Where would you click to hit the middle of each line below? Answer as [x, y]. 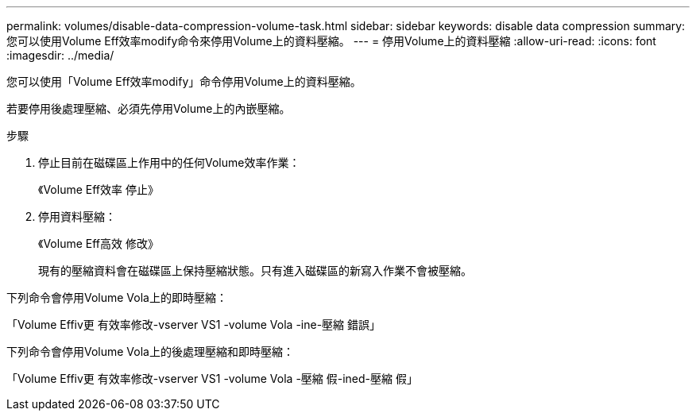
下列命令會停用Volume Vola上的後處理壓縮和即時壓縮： [150, 351]
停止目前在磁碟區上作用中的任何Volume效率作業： [169, 162]
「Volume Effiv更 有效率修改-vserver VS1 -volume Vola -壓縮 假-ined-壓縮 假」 [212, 378]
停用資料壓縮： [77, 216]
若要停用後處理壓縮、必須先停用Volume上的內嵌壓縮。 [149, 108]
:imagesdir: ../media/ [60, 55]
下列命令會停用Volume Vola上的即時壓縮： [117, 297]
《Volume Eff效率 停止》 [99, 189]
